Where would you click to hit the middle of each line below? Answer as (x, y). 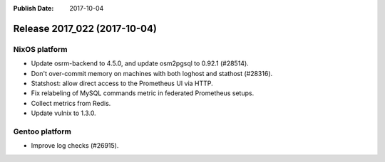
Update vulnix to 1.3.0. (63, 113)
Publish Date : (34, 8)
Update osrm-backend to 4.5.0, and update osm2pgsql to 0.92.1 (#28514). (140, 63)
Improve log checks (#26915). (75, 146)
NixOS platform (40, 49)
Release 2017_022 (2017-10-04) (85, 28)
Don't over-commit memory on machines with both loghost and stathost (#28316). (152, 73)
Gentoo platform (42, 131)
